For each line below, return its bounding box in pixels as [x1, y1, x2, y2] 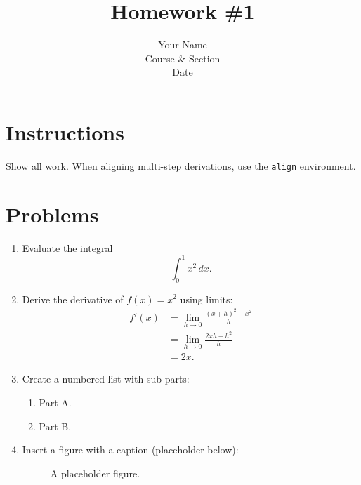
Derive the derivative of [22, 291, 124, 306]
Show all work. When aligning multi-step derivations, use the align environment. [6, 158, 356, 173]
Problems [6, 199, 99, 228]
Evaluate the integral [22, 240, 113, 255]
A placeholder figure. [50, 465, 140, 480]
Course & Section [145, 51, 221, 65]
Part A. [39, 394, 72, 409]
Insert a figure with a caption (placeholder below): [22, 442, 239, 457]
